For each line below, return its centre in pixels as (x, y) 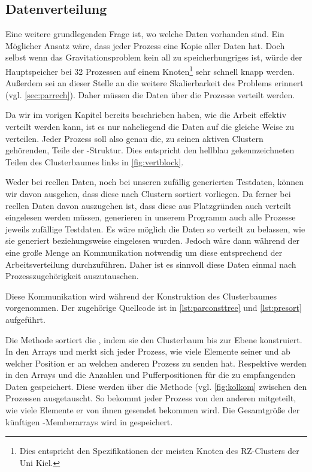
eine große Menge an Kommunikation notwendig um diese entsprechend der (144, 252)
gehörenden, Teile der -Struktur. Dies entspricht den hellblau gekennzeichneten (150, 150)
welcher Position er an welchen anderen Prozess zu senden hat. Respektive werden (156, 363)
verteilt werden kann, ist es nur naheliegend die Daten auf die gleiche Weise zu (150, 127)
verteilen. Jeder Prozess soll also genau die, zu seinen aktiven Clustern (134, 138)
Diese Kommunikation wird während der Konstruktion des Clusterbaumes (141, 296)
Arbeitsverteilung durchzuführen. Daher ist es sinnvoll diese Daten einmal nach (151, 264)
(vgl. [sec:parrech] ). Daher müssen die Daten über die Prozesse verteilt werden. (150, 94)
